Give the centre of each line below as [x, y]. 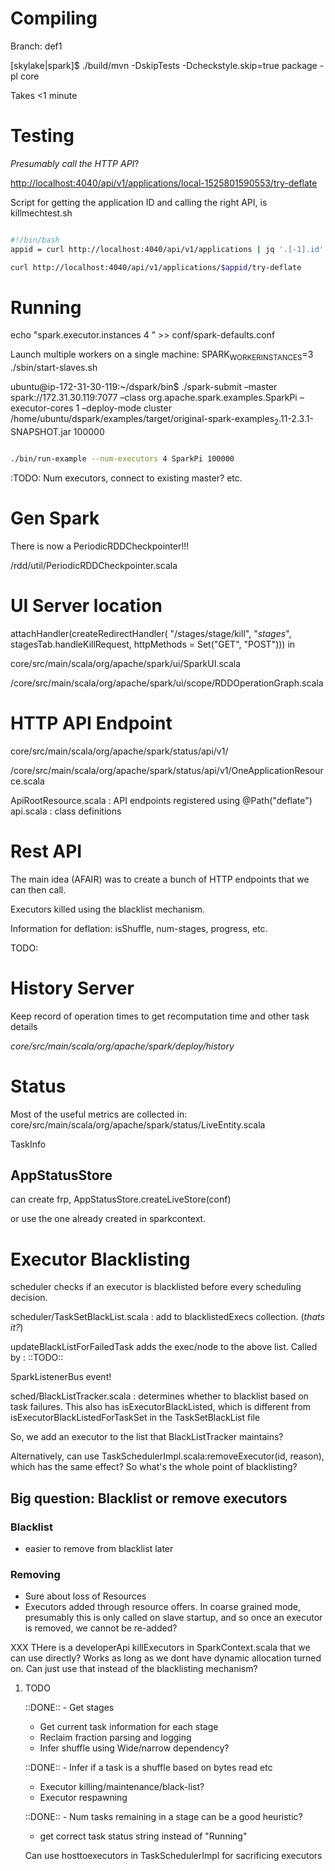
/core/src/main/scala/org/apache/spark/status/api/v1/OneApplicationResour [167, 770]
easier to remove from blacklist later [99, 1548]
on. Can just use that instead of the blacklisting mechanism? [134, 1669]
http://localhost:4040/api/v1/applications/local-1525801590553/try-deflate [164, 183]
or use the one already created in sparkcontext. [108, 1219]
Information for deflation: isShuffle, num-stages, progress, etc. [139, 928]
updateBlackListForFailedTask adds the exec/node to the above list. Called [164, 1347]
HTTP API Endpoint [91, 723]
